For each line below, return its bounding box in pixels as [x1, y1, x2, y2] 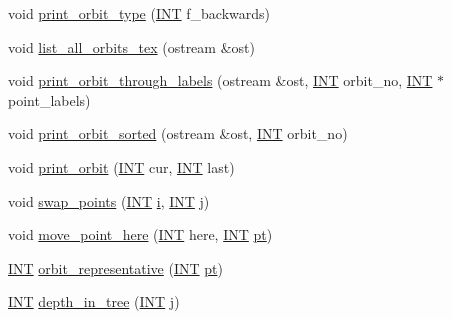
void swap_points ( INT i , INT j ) [8, 190, 210, 211]
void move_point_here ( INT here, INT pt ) [8, 224, 273, 245]
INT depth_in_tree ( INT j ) [8, 291, 180, 312]
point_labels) [8, 89, 91, 110]
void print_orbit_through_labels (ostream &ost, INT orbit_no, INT [8, 70, 433, 91]
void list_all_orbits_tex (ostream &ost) [8, 36, 255, 57]
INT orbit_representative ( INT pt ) [8, 257, 223, 278]
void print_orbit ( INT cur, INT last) [8, 156, 235, 177]
